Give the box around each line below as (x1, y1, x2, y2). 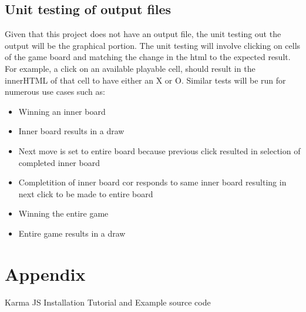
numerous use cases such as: (5, 85, 105, 98)
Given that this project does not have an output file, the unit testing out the (5, 28, 281, 40)
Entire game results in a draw (18, 227, 126, 239)
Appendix (5, 261, 86, 286)
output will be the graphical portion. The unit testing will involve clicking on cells (5, 39, 301, 51)
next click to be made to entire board (18, 187, 153, 200)
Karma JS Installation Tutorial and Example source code (5, 296, 211, 308)
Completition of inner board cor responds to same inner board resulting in (18, 176, 287, 188)
